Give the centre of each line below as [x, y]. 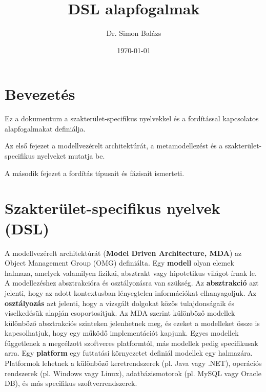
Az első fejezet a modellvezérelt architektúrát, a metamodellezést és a [114, 146]
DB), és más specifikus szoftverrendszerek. [71, 383]
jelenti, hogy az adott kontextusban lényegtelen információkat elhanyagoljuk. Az [130, 292]
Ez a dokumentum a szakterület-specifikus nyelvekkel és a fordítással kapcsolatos [132, 118]
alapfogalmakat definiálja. [45, 128]
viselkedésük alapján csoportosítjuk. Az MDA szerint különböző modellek [120, 313]
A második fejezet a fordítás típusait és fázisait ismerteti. [95, 173]
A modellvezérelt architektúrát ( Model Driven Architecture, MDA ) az [123, 253]
